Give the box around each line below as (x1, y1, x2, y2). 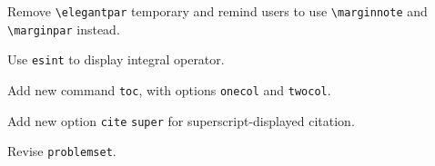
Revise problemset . (7, 142, 116, 161)
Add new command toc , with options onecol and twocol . (7, 80, 331, 99)
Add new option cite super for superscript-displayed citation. (7, 111, 355, 130)
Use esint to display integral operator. (7, 50, 225, 69)
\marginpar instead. (7, 19, 120, 38)
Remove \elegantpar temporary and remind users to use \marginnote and (7, 2, 428, 20)
